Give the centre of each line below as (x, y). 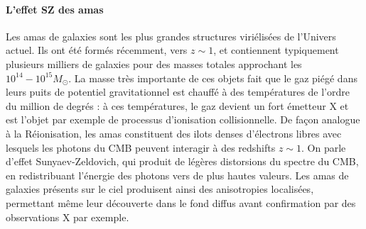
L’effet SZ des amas (55, 9)
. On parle (324, 147)
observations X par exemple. (68, 217)
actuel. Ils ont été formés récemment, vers (97, 50)
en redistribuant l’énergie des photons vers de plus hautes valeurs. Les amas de (177, 175)
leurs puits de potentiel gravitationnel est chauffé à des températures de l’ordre (178, 92)
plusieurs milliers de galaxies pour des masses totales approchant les (154, 63)
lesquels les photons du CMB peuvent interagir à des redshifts (141, 147)
